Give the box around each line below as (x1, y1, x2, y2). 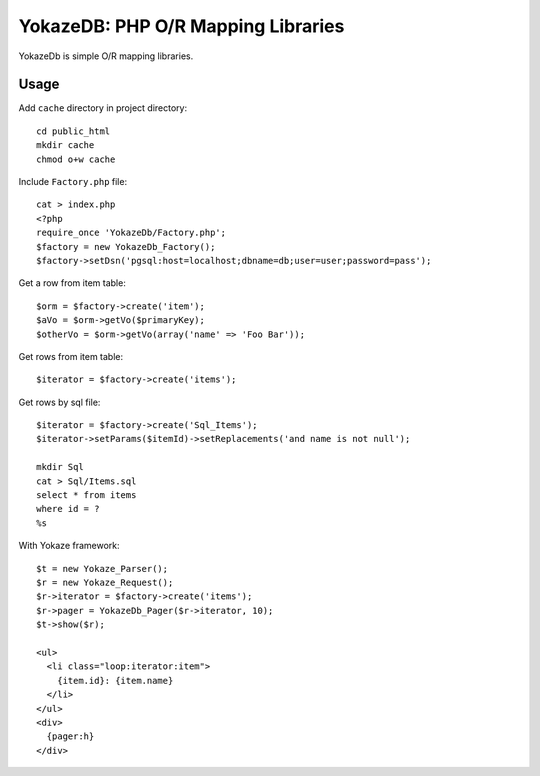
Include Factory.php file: (18, 176, 128, 188)
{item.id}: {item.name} (56, 675, 174, 686)
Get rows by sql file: (18, 396, 101, 408)
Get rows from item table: (18, 350, 124, 362)
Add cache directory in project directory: (18, 102, 188, 114)
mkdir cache (36, 140, 95, 151)
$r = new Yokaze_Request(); (36, 577, 174, 588)
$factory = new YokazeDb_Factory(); (36, 241, 216, 252)
